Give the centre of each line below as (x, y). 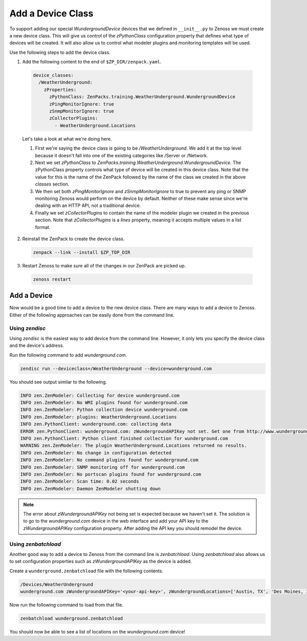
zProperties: (60, 89)
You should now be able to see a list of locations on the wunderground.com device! (97, 632)
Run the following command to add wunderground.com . (68, 355)
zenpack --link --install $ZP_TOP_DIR (82, 252)
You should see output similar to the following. (58, 382)
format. (43, 227)
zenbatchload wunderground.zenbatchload (71, 618)
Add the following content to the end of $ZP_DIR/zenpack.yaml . (92, 62)
